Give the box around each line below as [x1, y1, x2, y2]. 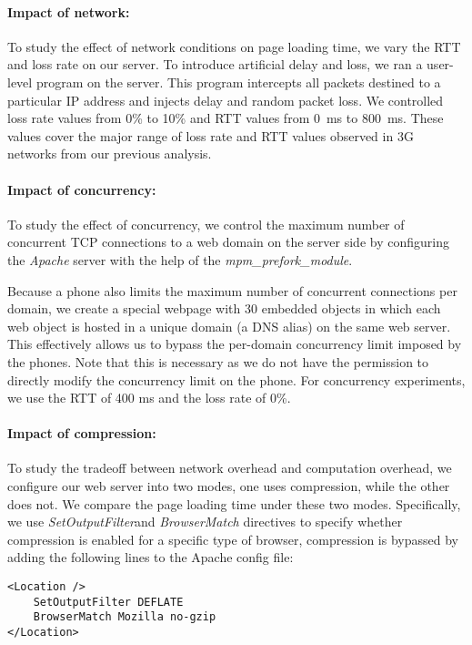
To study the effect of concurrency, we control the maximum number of [7, 214, 405, 233]
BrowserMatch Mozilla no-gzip [33, 610, 216, 624]
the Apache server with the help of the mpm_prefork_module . [7, 250, 353, 269]
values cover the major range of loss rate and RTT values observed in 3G [7, 126, 414, 145]
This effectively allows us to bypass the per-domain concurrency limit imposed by [7, 334, 462, 353]
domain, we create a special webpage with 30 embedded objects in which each [7, 299, 441, 318]
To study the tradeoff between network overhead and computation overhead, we [7, 458, 452, 477]
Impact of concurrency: [7, 179, 156, 199]
